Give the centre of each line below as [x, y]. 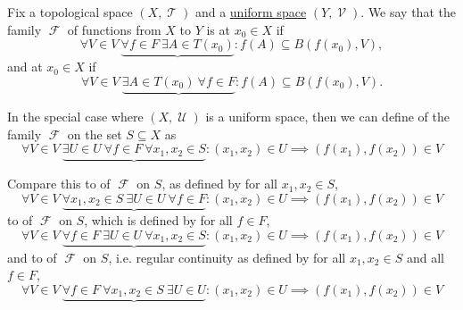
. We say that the [408, 12]
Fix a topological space [70, 12]
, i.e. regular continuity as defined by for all [227, 257]
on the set [95, 134]
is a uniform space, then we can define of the [327, 117]
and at [25, 67]
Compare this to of [59, 184]
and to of [32, 257]
